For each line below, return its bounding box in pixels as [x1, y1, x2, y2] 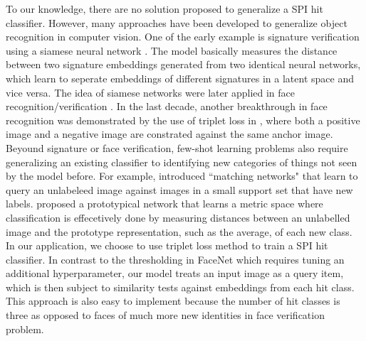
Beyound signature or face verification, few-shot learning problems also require [6, 140, 348, 155]
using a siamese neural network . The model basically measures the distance [6, 43, 338, 58]
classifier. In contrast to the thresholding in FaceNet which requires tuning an [6, 251, 345, 266]
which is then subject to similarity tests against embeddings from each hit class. [6, 279, 355, 294]
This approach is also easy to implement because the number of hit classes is [6, 293, 340, 308]
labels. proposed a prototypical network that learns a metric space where [6, 196, 323, 211]
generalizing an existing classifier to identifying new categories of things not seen [6, 154, 357, 169]
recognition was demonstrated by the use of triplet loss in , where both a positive [6, 112, 360, 127]
